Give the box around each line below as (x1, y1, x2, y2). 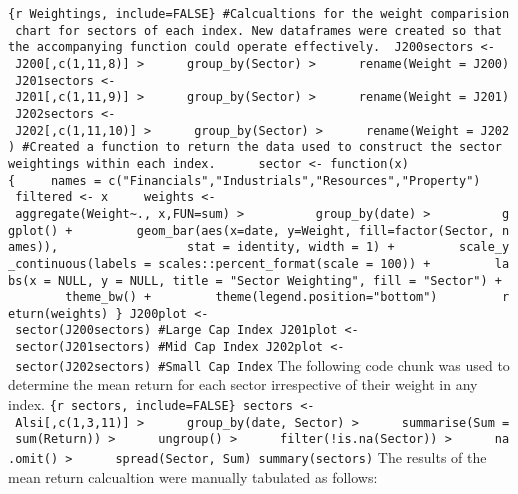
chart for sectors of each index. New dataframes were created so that (15, 23, 502, 38)
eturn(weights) (8, 306, 109, 321)
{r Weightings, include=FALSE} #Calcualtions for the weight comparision (8, 7, 510, 21)
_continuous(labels (8, 256, 137, 271)
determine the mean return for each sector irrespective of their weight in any (8, 374, 478, 395)
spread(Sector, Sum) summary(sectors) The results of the (115, 447, 487, 467)
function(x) (330, 156, 409, 171)
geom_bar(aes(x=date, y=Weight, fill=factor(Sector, (136, 223, 495, 238)
